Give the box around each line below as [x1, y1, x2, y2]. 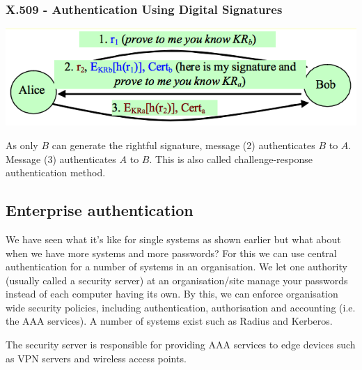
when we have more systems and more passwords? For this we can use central [6, 245, 337, 260]
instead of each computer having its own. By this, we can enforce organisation [6, 286, 338, 301]
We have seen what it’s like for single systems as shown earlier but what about [6, 231, 341, 246]
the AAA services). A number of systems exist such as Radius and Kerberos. [6, 314, 333, 328]
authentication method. [6, 165, 106, 180]
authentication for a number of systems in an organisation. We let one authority [6, 259, 347, 274]
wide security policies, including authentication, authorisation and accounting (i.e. [6, 300, 356, 314]
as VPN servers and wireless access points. [6, 350, 187, 365]
